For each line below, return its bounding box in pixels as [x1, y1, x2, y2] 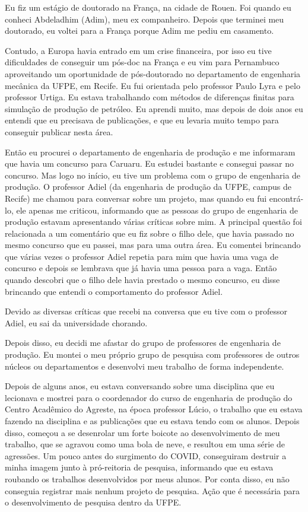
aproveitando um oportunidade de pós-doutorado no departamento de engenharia [5, 67, 301, 79]
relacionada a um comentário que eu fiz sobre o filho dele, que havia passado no [5, 227, 294, 239]
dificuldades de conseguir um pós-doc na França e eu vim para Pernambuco [5, 56, 280, 68]
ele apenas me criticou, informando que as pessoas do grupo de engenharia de [16, 203, 299, 216]
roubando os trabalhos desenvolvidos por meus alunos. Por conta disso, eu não [5, 472, 290, 485]
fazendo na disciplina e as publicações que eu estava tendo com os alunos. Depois [5, 415, 300, 427]
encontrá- [269, 192, 304, 204]
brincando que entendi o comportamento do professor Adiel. [5, 285, 223, 297]
